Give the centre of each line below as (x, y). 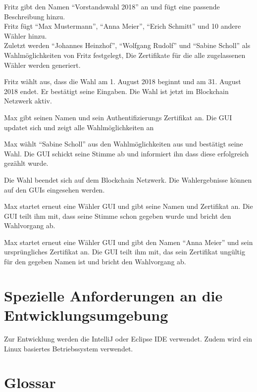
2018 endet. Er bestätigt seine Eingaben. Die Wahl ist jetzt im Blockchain (116, 91)
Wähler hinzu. (26, 35)
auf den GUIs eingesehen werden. (54, 189)
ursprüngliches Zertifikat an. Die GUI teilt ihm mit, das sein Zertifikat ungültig (125, 252)
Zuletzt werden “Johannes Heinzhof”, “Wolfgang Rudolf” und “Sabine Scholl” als (127, 45)
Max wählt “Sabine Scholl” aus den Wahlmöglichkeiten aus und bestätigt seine (124, 144)
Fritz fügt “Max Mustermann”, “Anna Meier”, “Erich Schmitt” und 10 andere (123, 26)
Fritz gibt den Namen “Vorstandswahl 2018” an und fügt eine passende (112, 6)
